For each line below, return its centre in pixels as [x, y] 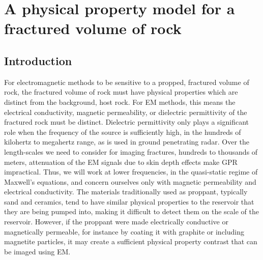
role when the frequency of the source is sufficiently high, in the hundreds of [123, 132]
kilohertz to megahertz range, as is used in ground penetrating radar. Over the [127, 142]
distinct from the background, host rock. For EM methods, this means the [120, 102]
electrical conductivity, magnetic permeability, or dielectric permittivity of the [126, 112]
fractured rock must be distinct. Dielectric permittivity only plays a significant [126, 122]
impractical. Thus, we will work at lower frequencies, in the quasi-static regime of [131, 172]
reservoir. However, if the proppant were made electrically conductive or [116, 222]
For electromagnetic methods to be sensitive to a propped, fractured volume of [127, 82]
